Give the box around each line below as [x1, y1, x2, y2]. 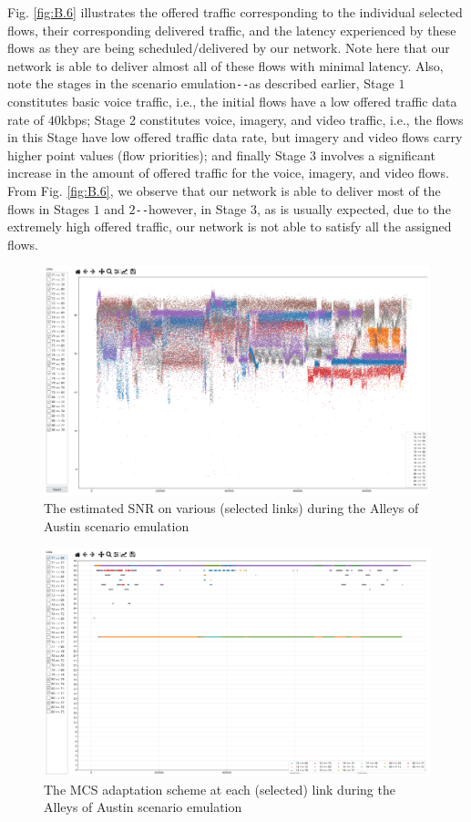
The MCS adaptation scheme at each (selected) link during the [44, 779, 395, 798]
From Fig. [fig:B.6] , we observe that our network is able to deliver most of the [7, 181, 441, 200]
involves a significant [320, 145, 435, 164]
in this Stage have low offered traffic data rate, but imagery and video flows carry [7, 128, 463, 147]
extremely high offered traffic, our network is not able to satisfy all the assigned [7, 217, 452, 236]
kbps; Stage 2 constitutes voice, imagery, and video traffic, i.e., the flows [60, 109, 464, 128]
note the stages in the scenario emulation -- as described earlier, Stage [7, 74, 394, 93]
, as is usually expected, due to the [256, 199, 451, 218]
